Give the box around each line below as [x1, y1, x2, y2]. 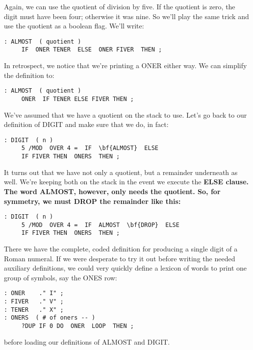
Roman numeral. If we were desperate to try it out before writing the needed [4, 253, 235, 263]
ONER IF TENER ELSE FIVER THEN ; [21, 95, 134, 102]
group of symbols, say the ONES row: [4, 272, 117, 282]
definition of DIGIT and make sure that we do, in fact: [4, 119, 169, 129]
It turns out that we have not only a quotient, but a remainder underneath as [4, 167, 238, 177]
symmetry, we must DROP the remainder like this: [4, 196, 181, 206]
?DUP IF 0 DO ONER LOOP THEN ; [21, 323, 134, 330]
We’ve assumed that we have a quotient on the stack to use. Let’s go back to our [4, 109, 247, 120]
